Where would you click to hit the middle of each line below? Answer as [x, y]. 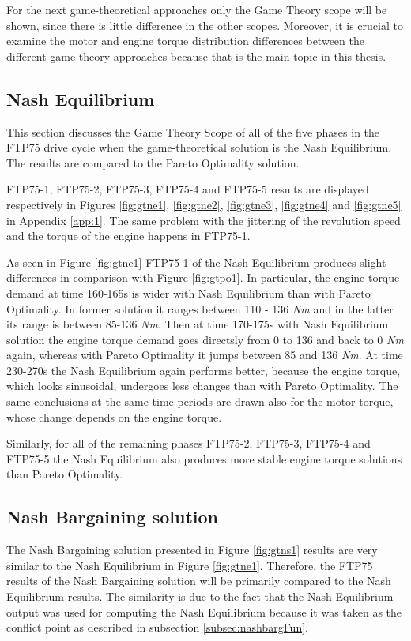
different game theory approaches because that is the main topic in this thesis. [196, 56]
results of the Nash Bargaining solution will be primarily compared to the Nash [199, 581]
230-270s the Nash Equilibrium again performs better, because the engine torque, [204, 370]
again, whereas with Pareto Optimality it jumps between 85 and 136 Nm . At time [205, 355]
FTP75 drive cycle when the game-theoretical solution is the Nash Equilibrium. [199, 147]
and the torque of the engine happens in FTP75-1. [128, 236]
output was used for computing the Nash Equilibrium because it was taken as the [204, 611]
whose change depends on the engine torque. [114, 416]
